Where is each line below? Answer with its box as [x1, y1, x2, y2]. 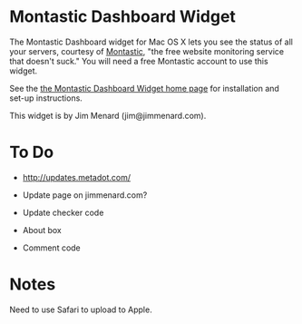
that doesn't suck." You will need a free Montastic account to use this [9, 55, 269, 66]
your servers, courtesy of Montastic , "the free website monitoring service [9, 45, 284, 56]
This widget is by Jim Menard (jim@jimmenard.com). [9, 110, 207, 121]
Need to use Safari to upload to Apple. [9, 304, 152, 315]
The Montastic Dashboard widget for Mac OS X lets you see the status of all [9, 36, 293, 47]
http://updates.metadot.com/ [22, 172, 132, 182]
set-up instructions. [9, 93, 83, 103]
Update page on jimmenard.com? [22, 189, 148, 201]
